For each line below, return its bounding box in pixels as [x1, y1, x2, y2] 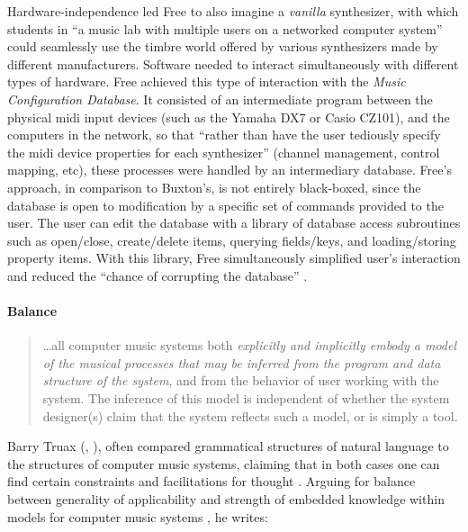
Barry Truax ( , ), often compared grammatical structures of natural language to [7, 437, 449, 455]
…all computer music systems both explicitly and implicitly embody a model [42, 336, 456, 355]
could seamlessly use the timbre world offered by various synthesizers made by [7, 37, 438, 56]
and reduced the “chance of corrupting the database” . [7, 266, 308, 284]
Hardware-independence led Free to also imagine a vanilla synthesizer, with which [7, 2, 459, 20]
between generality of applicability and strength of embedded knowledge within [7, 490, 445, 509]
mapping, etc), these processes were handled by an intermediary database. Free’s [7, 160, 452, 179]
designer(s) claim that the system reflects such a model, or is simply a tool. [42, 406, 458, 425]
